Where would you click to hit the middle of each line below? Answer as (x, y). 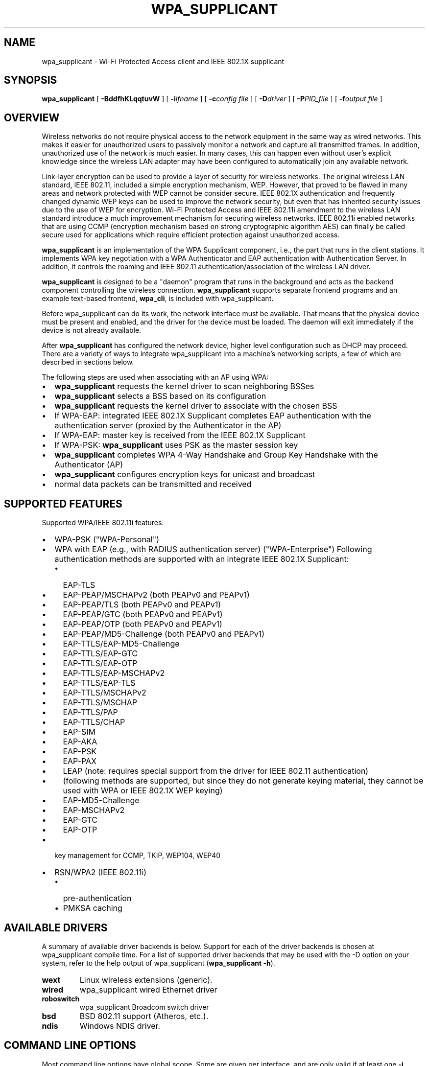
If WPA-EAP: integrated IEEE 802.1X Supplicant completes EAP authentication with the (213, 416)
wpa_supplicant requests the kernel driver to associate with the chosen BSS (196, 406)
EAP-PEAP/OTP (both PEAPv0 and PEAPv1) (143, 624)
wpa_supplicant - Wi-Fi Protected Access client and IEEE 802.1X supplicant (163, 61)
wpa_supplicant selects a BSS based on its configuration (160, 396)
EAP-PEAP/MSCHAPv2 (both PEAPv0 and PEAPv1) (156, 595)
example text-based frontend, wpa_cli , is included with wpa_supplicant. (158, 299)
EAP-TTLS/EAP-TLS (99, 683)
